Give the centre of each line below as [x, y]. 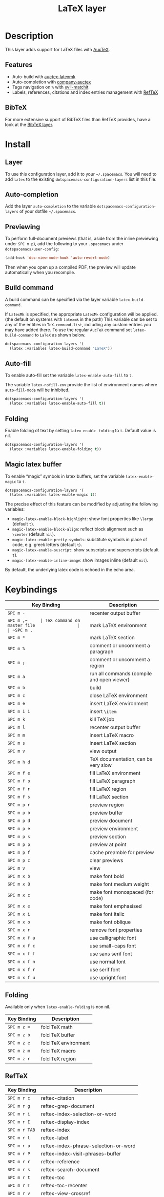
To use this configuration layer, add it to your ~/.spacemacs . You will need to [81, 174]
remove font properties [116, 930]
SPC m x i [19, 914]
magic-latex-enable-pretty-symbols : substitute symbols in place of [80, 540]
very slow [101, 765]
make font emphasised [116, 906]
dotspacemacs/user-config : [32, 249]
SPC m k [16, 719]
